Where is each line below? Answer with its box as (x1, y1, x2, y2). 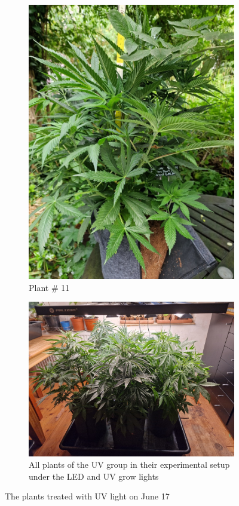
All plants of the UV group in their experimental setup (29, 458, 230, 471)
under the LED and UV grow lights (29, 470, 159, 482)
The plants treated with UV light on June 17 (5, 490, 170, 502)
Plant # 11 (29, 281, 70, 293)
